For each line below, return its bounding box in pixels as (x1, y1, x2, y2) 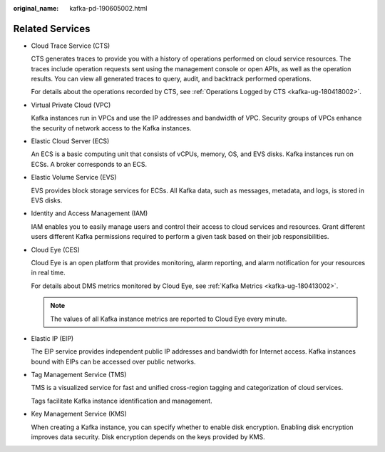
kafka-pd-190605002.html (69, 4, 148, 12)
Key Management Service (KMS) (31, 410, 128, 418)
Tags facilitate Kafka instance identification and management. (31, 396, 213, 405)
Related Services (13, 22, 91, 35)
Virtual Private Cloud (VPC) (31, 101, 111, 109)
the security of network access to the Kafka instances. (31, 123, 192, 132)
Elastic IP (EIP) (31, 334, 74, 342)
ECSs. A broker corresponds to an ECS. (31, 160, 148, 168)
